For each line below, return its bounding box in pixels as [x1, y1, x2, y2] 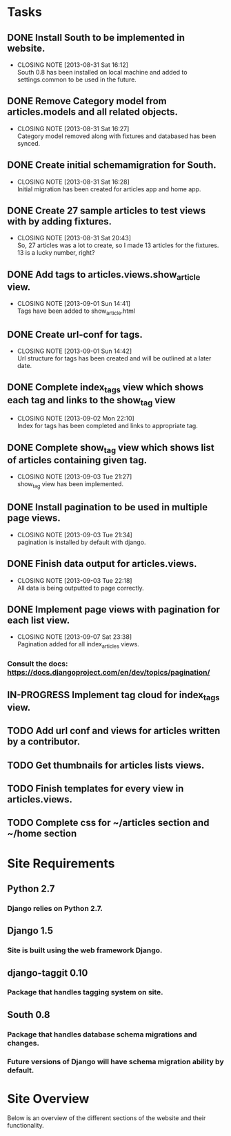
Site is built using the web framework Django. [7, 945, 163, 955]
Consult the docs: [7, 659, 68, 668]
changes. [7, 1038, 40, 1048]
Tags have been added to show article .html [17, 307, 136, 317]
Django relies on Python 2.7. [7, 903, 103, 913]
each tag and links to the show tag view [7, 394, 176, 407]
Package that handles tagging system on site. [7, 988, 163, 997]
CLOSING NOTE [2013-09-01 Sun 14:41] [17, 300, 131, 308]
